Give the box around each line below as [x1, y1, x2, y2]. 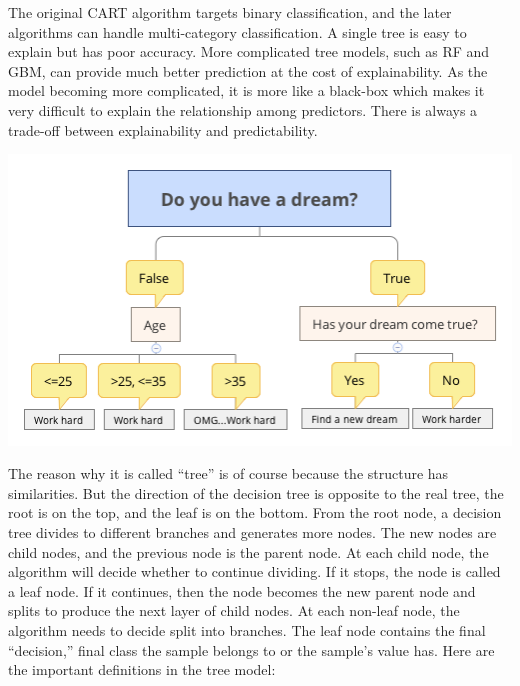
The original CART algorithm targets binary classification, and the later [8, 2, 452, 22]
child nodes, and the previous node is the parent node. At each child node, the [8, 541, 489, 562]
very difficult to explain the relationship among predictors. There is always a [8, 99, 478, 120]
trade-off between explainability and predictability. [8, 119, 318, 140]
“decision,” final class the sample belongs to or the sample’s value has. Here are [8, 639, 495, 660]
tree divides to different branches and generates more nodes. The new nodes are [8, 521, 497, 542]
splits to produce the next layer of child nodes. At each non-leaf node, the [8, 600, 460, 621]
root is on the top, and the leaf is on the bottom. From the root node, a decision [8, 502, 502, 523]
